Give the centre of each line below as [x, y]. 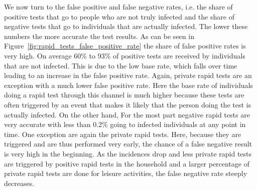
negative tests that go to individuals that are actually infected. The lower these [126, 26]
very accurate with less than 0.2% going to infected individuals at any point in [125, 124]
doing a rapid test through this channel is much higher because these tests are [124, 95]
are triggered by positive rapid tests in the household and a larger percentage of [127, 163]
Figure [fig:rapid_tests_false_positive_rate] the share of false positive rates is [125, 46]
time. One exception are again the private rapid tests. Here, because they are [123, 134]
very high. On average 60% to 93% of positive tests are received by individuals [125, 55]
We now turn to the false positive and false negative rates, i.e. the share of [118, 6]
